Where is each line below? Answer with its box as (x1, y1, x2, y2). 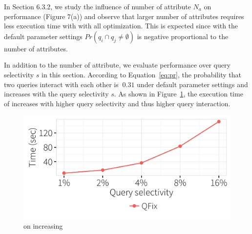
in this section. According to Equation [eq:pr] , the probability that (42, 69, 241, 79)
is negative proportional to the (137, 31, 229, 41)
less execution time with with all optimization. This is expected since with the (4, 21, 238, 31)
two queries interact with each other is (4, 79, 119, 89)
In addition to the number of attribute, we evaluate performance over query (4, 60, 231, 70)
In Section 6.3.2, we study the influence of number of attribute (4, 1, 191, 11)
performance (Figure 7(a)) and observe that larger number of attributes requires (4, 11, 244, 21)
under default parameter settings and (137, 79, 248, 89)
